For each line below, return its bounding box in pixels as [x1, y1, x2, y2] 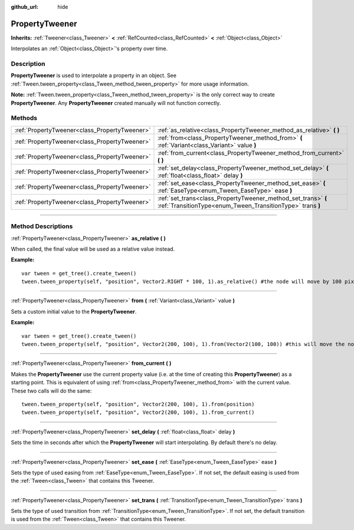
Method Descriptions [11, 222, 73, 231]
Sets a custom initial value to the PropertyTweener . [11, 308, 137, 315]
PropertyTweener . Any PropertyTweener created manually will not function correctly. [11, 99, 221, 106]
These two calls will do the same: [11, 387, 92, 394]
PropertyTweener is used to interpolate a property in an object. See [11, 72, 177, 79]
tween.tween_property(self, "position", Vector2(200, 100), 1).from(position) [21, 401, 255, 407]
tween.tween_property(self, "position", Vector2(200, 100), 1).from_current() [21, 409, 255, 416]
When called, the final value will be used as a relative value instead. [11, 245, 175, 252]
